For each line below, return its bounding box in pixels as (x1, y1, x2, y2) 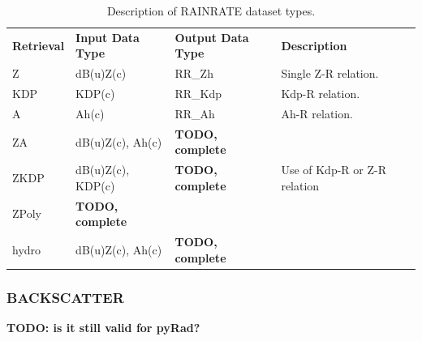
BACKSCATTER (6, 287, 124, 307)
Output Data (174, 28, 249, 45)
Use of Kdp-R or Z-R (281, 161, 386, 178)
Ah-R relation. (281, 104, 353, 121)
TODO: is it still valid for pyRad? (6, 319, 200, 336)
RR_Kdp (174, 85, 222, 102)
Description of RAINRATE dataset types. (106, 2, 316, 19)
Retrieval (12, 36, 65, 53)
